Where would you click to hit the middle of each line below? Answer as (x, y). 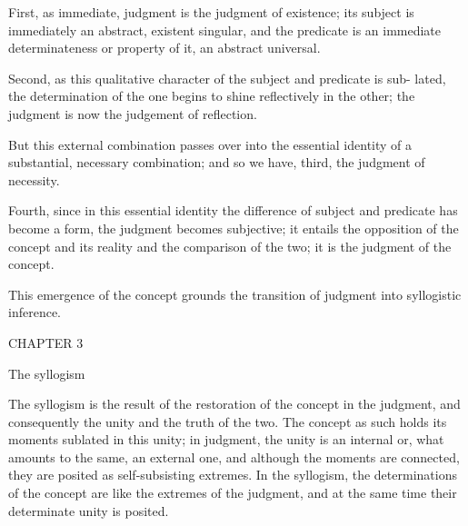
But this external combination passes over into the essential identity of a (210, 144)
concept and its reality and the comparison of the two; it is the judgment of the (230, 246)
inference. (35, 312)
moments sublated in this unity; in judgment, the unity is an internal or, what (226, 439)
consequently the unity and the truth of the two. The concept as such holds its (228, 421)
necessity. (34, 179)
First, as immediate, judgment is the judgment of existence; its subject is (211, 12)
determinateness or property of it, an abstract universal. (164, 48)
